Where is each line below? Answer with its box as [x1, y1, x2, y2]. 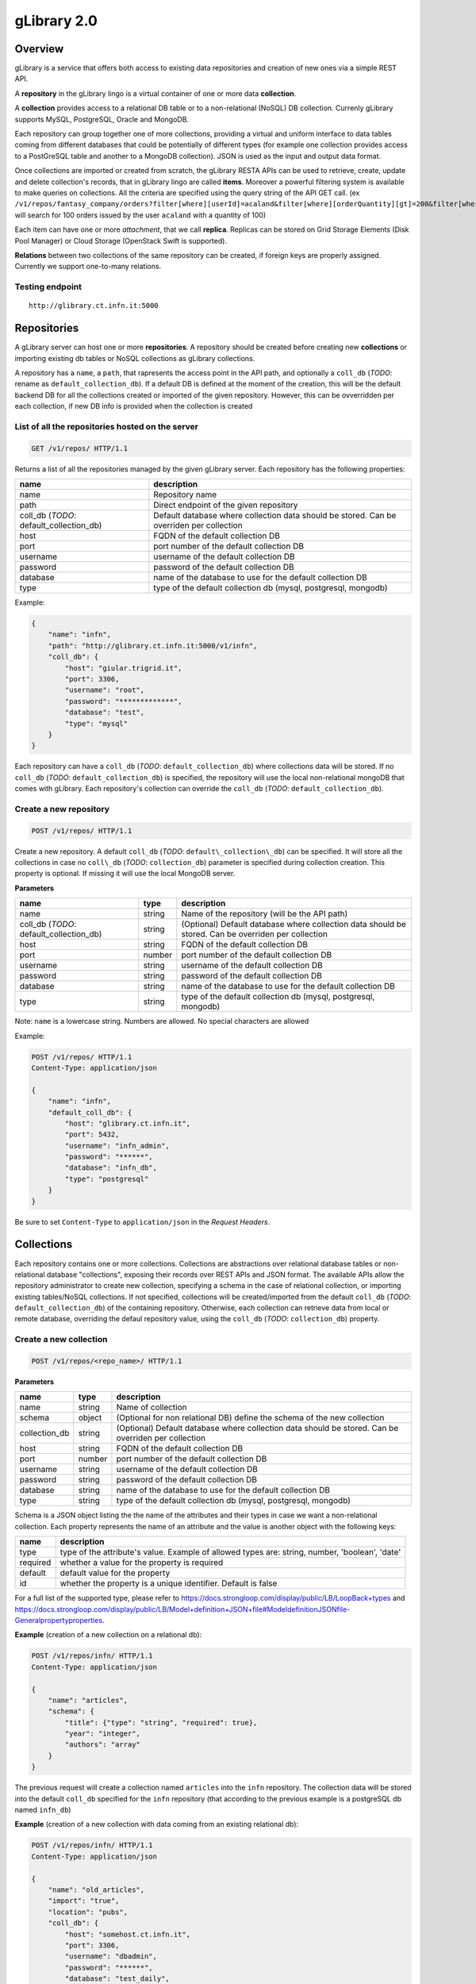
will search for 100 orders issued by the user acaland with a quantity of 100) [14, 210, 267, 220]
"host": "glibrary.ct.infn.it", [64, 1119, 190, 1128]
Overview [14, 42, 64, 56]
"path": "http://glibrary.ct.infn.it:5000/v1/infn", [48, 641, 258, 650]
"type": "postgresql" [64, 1175, 149, 1183]
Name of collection [116, 1401, 187, 1413]
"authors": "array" [64, 1740, 140, 1749]
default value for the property [59, 1567, 171, 1578]
